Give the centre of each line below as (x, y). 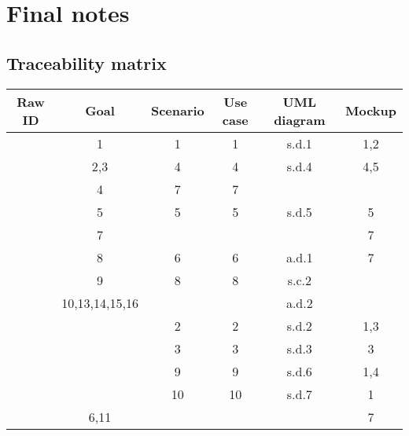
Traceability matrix (87, 62)
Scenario (177, 111)
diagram (300, 119)
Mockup (370, 111)
